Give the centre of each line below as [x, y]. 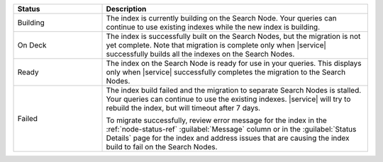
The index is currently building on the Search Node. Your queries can [221, 18]
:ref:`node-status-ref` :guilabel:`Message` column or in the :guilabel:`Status [231, 129]
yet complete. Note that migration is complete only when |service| [216, 45]
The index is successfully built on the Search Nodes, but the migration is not [233, 36]
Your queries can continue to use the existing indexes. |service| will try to [228, 99]
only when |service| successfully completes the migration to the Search [226, 72]
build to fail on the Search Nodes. [162, 147]
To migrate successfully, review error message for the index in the [217, 120]
